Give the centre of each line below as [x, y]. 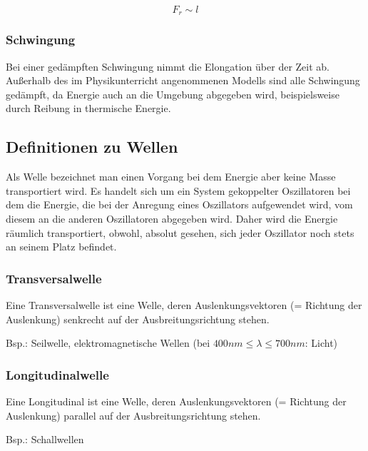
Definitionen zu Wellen [92, 147]
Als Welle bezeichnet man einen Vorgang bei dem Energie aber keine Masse [171, 177]
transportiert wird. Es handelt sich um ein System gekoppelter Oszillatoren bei [178, 190]
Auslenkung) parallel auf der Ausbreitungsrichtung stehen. [133, 415]
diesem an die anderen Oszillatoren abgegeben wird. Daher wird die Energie [172, 219]
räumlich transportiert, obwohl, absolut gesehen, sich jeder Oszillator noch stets [180, 232]
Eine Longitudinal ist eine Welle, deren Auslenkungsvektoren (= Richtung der [176, 401]
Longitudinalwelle [57, 374]
